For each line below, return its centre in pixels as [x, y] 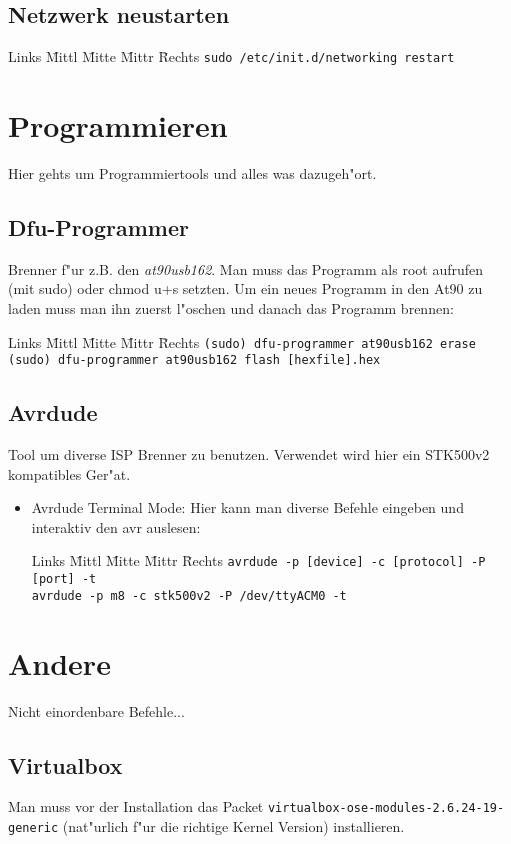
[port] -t [64, 579]
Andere [59, 662]
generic [33, 828]
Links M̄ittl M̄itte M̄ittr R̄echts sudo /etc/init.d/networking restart [231, 56]
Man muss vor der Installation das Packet [136, 806]
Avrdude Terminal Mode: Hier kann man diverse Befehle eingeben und [247, 507]
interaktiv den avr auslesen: [116, 526]
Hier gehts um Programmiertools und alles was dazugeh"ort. [192, 172]
